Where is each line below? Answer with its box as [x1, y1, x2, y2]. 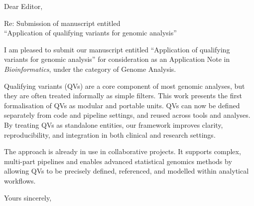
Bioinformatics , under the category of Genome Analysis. [4, 63, 176, 74]
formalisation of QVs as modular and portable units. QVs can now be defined [4, 100, 240, 110]
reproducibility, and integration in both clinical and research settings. [4, 129, 216, 140]
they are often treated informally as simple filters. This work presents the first [4, 90, 242, 101]
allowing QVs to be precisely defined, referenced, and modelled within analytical [4, 166, 249, 176]
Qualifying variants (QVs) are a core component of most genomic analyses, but [4, 80, 245, 91]
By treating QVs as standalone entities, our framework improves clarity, [4, 119, 223, 130]
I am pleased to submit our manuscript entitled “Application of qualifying [4, 44, 230, 54]
